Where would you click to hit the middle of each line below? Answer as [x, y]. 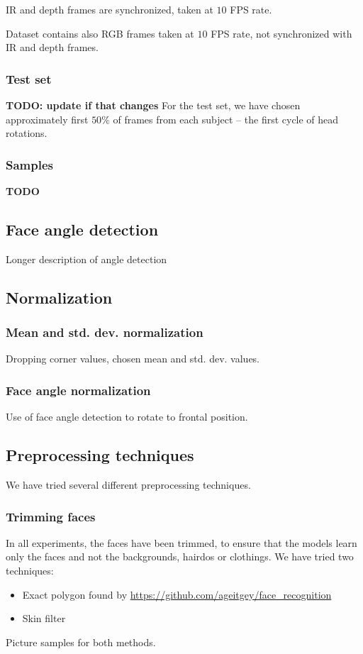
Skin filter [44, 618]
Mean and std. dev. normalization [105, 332]
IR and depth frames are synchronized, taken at [110, 9]
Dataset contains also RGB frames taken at [100, 33]
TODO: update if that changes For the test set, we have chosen [153, 105]
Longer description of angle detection [86, 259]
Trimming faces [51, 516]
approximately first [47, 119]
